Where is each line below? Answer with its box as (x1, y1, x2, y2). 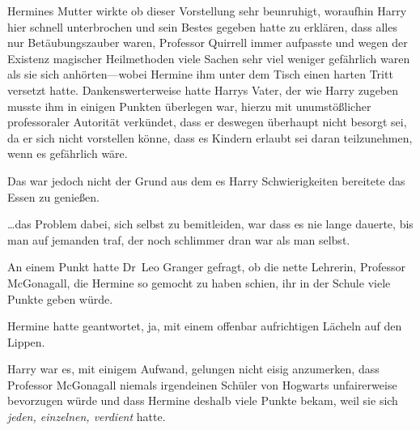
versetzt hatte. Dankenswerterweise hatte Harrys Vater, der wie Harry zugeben (7, 81, 399, 98)
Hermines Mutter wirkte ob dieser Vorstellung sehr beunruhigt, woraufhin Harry (7, 2, 407, 19)
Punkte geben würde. (7, 290, 113, 307)
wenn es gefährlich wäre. (7, 145, 128, 162)
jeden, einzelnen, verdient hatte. (7, 408, 166, 425)
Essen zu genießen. (7, 188, 100, 205)
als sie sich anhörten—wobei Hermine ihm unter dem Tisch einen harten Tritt (7, 66, 393, 83)
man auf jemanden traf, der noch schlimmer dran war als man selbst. (7, 231, 350, 248)
